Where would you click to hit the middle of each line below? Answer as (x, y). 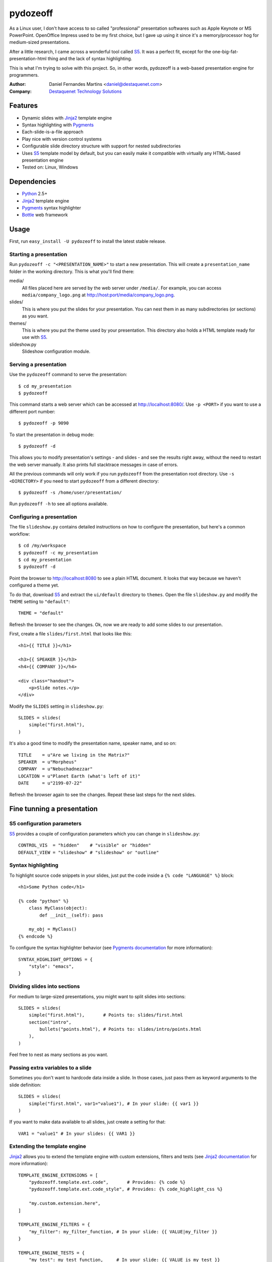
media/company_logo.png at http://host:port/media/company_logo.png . (98, 295)
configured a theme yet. (34, 585)
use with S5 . (35, 337)
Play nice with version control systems (62, 139)
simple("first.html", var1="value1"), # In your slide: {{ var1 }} (114, 1103)
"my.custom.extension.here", (64, 1203)
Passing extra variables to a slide (50, 1068)
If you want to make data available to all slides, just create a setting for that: (87, 1122)
